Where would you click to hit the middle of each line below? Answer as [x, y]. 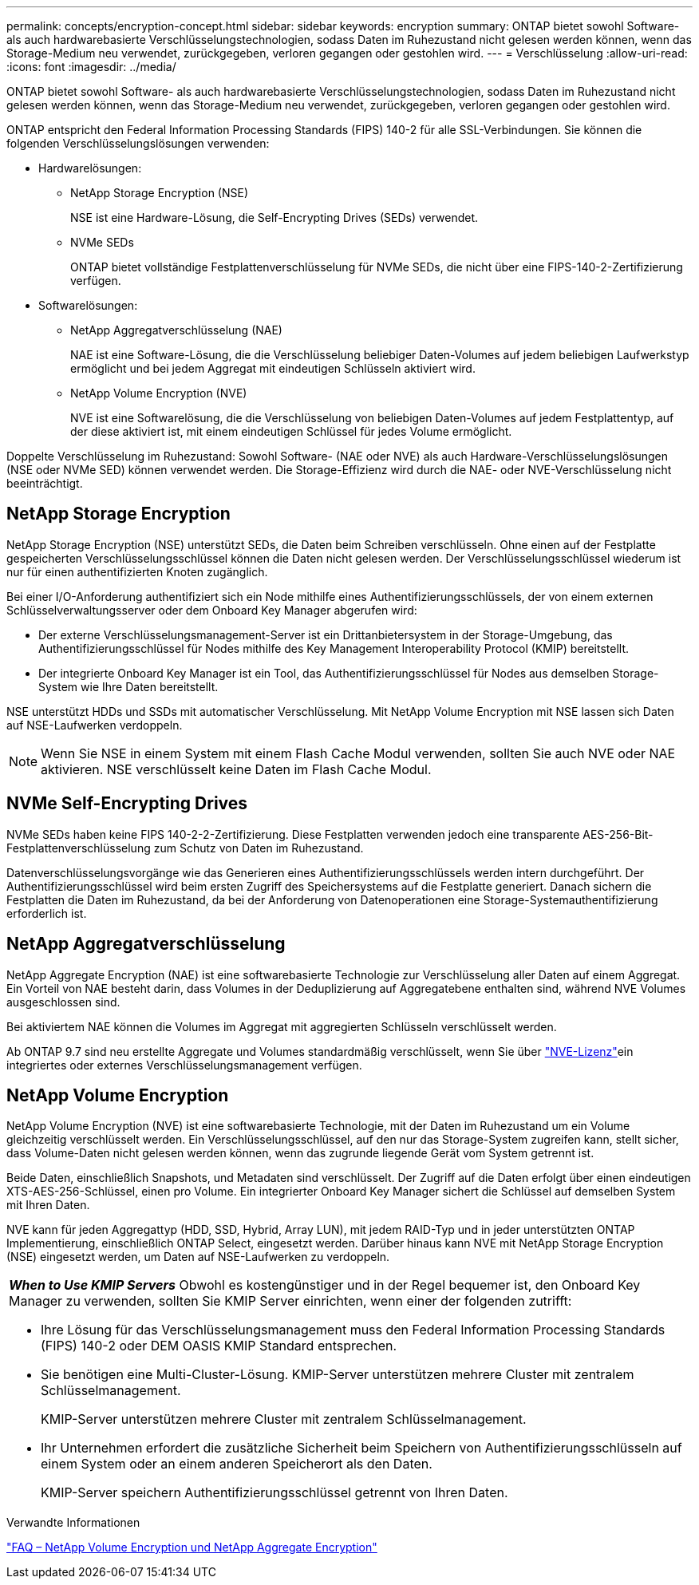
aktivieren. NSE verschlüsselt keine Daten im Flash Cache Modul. [236, 769]
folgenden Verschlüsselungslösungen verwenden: [138, 143]
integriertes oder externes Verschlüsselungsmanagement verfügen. [184, 1065]
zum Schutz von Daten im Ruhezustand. [259, 848]
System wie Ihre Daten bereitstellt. [128, 686]
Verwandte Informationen [73, 1523]
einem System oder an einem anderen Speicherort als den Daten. [237, 1464]
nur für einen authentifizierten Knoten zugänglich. [137, 571]
